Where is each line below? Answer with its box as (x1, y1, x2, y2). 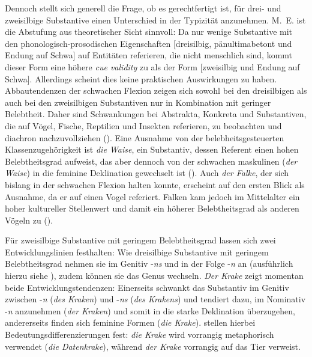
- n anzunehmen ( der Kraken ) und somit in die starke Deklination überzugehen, (5, 304, 295, 317)
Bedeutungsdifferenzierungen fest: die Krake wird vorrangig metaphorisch (5, 328, 274, 341)
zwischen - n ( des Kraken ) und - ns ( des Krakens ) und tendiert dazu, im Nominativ (5, 293, 306, 305)
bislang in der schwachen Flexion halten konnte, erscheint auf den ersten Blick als (5, 178, 305, 191)
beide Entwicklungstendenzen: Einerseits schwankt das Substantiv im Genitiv (5, 281, 289, 293)
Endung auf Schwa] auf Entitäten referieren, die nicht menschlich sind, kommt (5, 49, 293, 61)
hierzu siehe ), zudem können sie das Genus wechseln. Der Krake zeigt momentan (5, 269, 304, 282)
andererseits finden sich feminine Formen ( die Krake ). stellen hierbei (5, 316, 256, 329)
